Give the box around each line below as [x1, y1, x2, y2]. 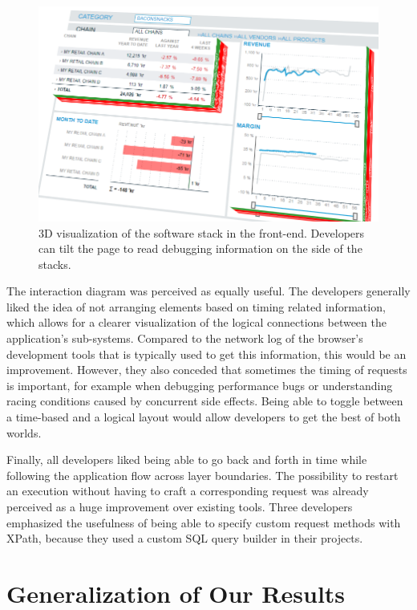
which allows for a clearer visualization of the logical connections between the [6, 314, 387, 331]
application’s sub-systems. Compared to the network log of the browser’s [6, 330, 363, 347]
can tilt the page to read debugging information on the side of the [38, 240, 362, 257]
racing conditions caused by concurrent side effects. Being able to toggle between [6, 392, 403, 409]
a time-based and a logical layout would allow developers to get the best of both [6, 409, 401, 425]
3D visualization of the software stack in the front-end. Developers [38, 224, 365, 241]
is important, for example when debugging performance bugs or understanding [6, 376, 393, 393]
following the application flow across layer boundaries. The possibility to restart [6, 466, 399, 483]
